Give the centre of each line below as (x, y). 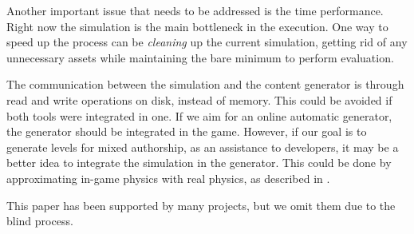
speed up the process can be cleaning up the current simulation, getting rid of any (207, 42)
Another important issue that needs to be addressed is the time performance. (195, 10)
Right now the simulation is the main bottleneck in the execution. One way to (197, 26)
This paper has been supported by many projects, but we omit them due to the (201, 205)
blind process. (40, 221)
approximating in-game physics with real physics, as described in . (168, 178)
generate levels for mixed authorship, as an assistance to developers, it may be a (203, 147)
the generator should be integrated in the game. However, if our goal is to (187, 131)
